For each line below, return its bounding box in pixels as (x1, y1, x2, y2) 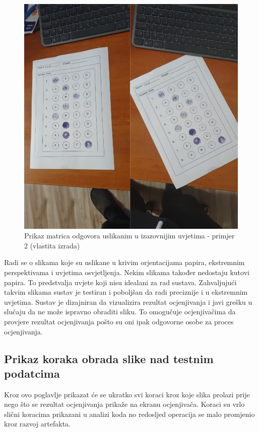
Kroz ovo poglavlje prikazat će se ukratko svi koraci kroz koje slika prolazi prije (4, 389, 250, 399)
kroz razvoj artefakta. (4, 418, 71, 429)
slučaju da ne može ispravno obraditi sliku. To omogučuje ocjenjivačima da (4, 306, 236, 317)
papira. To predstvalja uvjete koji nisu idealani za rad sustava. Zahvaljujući (4, 277, 237, 287)
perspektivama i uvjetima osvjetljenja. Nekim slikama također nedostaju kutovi (4, 267, 249, 277)
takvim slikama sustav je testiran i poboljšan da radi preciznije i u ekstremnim (4, 287, 248, 297)
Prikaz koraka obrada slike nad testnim (4, 351, 214, 366)
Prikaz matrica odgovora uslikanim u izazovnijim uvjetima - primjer (24, 230, 235, 241)
